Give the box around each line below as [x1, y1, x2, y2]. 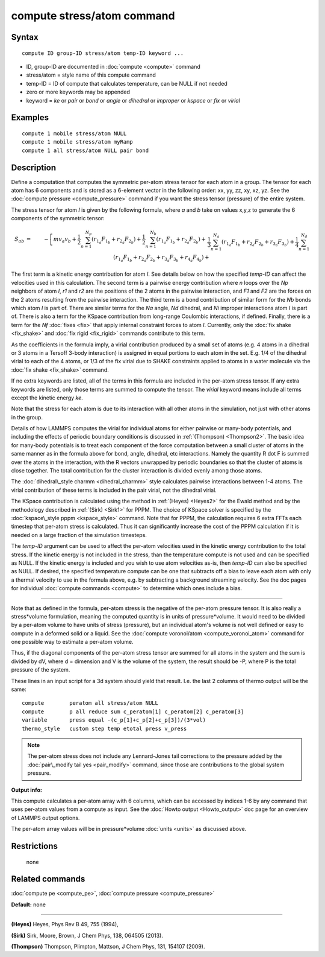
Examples [11, 112, 49, 123]
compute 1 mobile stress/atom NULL [22, 130, 127, 137]
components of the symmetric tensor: [11, 215, 105, 222]
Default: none [11, 901, 46, 908]
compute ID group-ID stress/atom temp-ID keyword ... [22, 49, 184, 57]
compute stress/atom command [11, 9, 175, 22]
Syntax [11, 32, 39, 42]
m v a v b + [53, 236, 77, 244]
